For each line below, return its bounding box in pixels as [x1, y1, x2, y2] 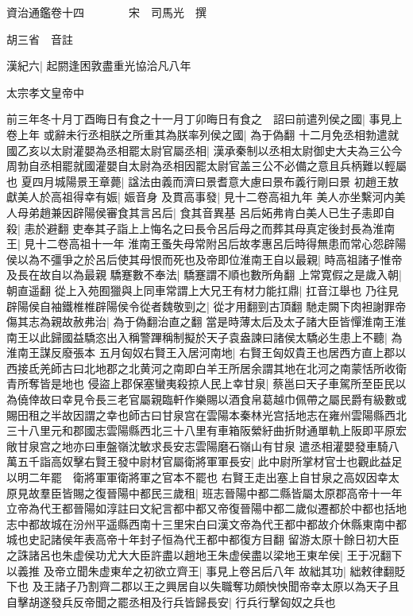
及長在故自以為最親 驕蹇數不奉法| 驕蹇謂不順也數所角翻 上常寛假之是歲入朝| [6, 266, 402, 283]
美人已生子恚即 [306, 203, 384, 220]
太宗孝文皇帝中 [6, 83, 84, 100]
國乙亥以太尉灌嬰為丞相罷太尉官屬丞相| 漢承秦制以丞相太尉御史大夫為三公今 [6, 141, 403, 158]
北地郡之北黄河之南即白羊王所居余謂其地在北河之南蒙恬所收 [83, 359, 396, 376]
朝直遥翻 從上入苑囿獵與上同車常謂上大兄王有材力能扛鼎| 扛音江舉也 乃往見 [6, 281, 399, 298]
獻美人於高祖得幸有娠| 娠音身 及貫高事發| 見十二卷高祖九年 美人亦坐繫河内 [6, 188, 395, 205]
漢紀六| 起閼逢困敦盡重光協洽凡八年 [6, 57, 191, 74]
